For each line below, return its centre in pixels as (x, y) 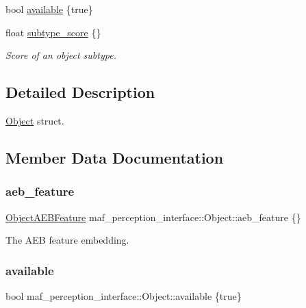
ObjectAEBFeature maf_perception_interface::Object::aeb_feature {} (153, 217)
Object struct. (35, 120)
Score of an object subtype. (61, 55)
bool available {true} (49, 9)
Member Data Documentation (115, 157)
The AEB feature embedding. (67, 240)
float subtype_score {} (53, 32)
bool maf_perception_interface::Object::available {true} (124, 295)
